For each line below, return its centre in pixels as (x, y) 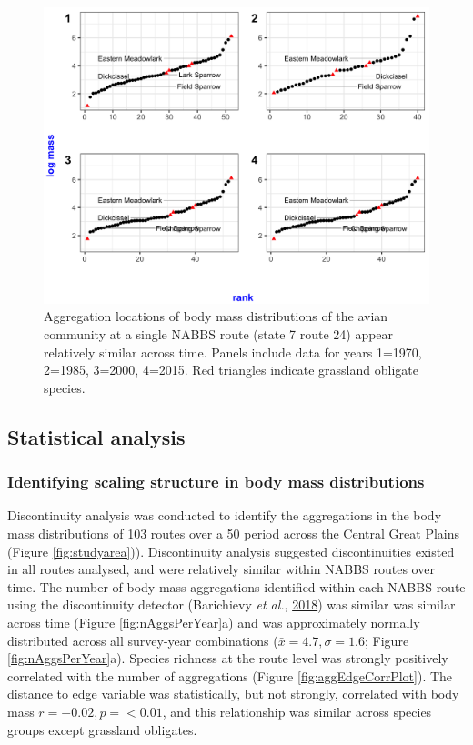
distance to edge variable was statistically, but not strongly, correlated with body (233, 694)
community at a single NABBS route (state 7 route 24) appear (219, 334)
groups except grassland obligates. (102, 729)
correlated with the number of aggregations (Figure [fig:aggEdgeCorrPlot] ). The (230, 675)
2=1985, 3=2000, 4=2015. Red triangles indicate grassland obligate (231, 370)
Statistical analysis (96, 436)
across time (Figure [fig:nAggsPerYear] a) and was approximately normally (214, 622)
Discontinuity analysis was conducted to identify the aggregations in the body (225, 515)
